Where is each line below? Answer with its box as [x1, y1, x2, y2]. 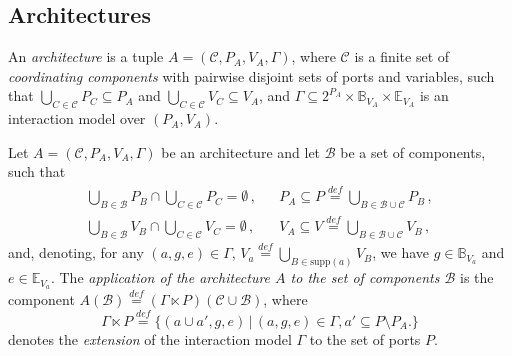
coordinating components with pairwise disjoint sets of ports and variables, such [8, 65, 495, 86]
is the [459, 267, 494, 288]
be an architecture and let [161, 141, 321, 162]
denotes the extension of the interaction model [8, 329, 292, 350]
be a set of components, [340, 141, 486, 162]
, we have [372, 242, 430, 263]
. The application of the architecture [50, 267, 271, 288]
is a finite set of [354, 46, 450, 67]
